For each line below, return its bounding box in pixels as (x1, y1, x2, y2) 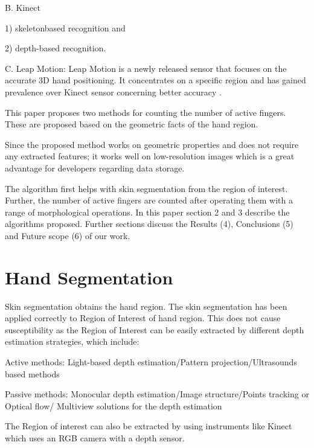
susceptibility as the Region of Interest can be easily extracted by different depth (5, 323, 304, 336)
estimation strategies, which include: (5, 335, 139, 348)
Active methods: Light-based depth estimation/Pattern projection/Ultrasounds (5, 356, 297, 368)
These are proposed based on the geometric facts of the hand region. (5, 118, 258, 130)
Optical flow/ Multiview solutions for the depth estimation (5, 399, 222, 412)
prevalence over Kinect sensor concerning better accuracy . (5, 85, 222, 98)
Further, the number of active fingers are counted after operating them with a (5, 194, 293, 206)
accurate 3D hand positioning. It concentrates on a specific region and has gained (5, 74, 306, 86)
